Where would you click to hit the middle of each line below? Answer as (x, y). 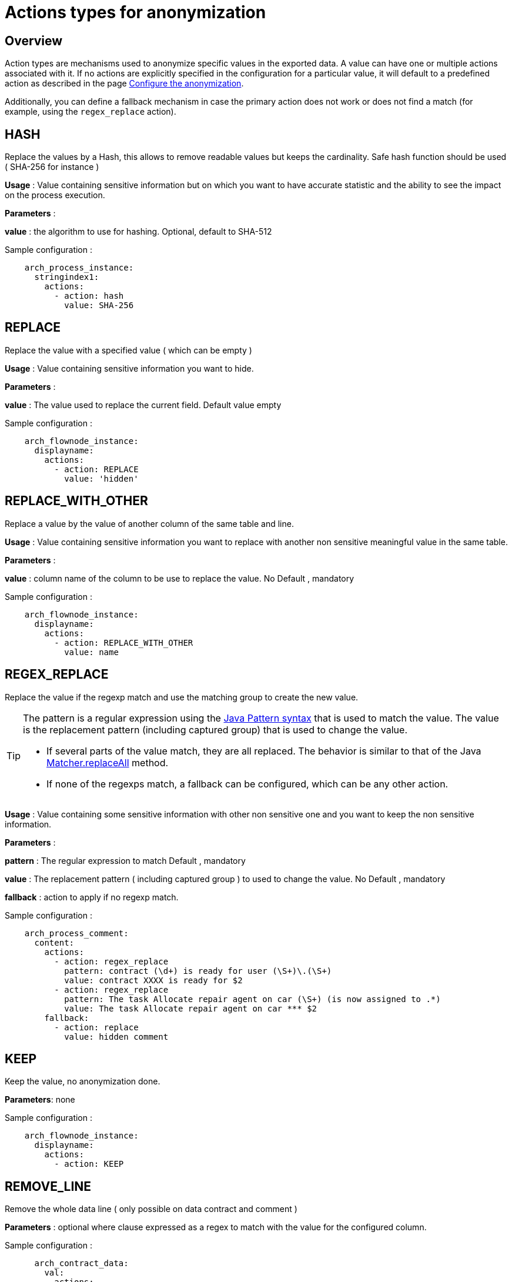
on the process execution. (55, 195)
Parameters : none (40, 1100)
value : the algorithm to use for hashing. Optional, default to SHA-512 (138, 232)
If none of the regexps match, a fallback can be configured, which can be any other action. (247, 784)
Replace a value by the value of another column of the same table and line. (149, 523)
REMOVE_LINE (48, 1186)
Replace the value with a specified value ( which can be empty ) (128, 350)
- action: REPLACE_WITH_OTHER (124, 642)
